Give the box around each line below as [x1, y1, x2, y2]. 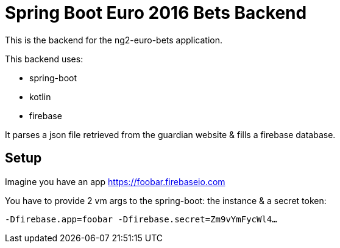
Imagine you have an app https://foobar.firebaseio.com [5, 176, 225, 187]
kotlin [29, 91, 51, 102]
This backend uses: [5, 53, 83, 64]
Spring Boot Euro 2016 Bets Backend [5, 2, 307, 23]
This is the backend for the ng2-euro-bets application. [5, 34, 223, 45]
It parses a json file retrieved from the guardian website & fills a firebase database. [5, 129, 336, 140]
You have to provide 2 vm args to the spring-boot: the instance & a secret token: [5, 195, 327, 206]
